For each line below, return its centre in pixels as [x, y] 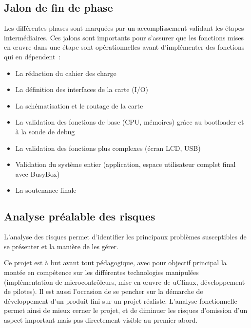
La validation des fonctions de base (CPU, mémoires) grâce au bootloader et [130, 122]
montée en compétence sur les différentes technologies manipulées [101, 272]
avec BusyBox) [38, 173]
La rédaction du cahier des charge [66, 73]
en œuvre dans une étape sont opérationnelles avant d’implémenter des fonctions [124, 47]
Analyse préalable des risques [80, 216]
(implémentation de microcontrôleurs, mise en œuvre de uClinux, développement [125, 282]
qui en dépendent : [32, 56]
